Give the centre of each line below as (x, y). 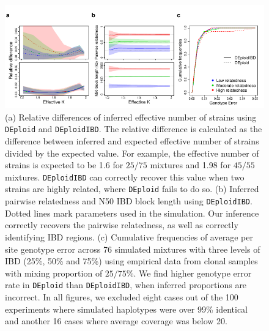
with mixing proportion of (54, 273)
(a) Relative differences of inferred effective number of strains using (131, 117)
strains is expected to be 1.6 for (64, 165)
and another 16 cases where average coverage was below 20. (116, 321)
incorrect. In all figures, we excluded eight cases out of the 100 (122, 296)
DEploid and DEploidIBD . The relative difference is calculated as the (134, 129)
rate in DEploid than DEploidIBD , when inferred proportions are (126, 285)
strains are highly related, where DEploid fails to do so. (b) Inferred (132, 189)
